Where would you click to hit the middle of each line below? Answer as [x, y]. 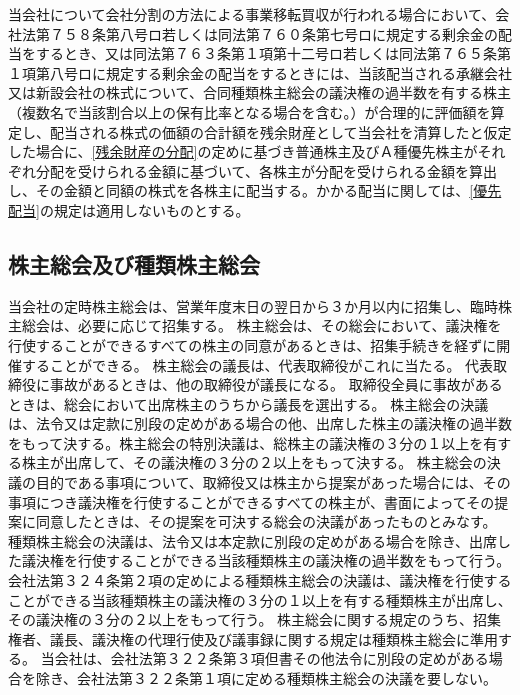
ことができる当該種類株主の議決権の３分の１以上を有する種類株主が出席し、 [260, 599]
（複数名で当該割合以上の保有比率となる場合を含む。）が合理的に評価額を [249, 111]
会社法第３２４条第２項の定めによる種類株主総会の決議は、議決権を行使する [260, 580]
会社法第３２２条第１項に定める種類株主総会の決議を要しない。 [287, 678]
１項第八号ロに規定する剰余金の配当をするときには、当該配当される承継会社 [260, 72]
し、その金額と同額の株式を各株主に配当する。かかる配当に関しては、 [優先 [255, 190]
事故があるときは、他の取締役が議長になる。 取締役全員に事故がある [276, 384]
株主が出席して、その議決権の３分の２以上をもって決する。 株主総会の [254, 462]
